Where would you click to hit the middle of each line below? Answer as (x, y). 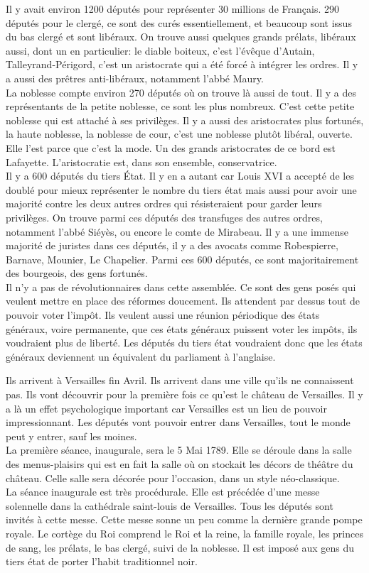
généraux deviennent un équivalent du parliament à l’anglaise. (141, 356)
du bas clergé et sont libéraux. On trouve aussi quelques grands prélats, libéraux (181, 37)
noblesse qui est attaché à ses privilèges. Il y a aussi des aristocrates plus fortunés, (185, 120)
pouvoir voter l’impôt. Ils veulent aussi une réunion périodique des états (163, 315)
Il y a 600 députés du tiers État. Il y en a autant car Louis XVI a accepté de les (180, 176)
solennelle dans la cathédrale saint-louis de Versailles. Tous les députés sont (170, 505)
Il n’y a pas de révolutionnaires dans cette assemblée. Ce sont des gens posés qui (181, 286)
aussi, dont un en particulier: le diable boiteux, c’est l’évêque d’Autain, (160, 50)
